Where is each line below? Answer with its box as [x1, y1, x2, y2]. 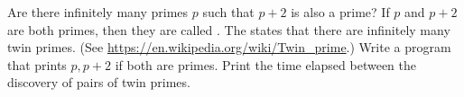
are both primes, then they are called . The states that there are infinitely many [7, 20, 450, 39]
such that [202, 3, 255, 21]
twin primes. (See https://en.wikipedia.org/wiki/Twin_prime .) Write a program [7, 38, 451, 57]
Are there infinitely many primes [7, 3, 189, 21]
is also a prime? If [291, 3, 390, 21]
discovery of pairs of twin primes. [7, 73, 190, 92]
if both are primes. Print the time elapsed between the [115, 55, 416, 74]
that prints [7, 55, 67, 74]
